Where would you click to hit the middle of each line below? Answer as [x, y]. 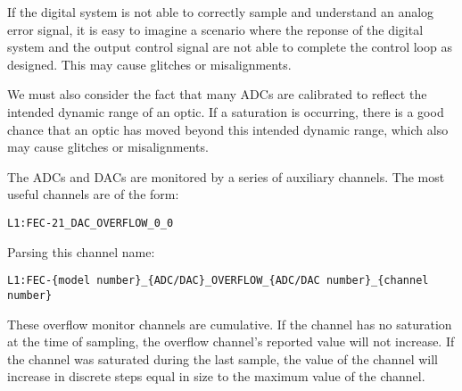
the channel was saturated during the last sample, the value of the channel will [223, 358]
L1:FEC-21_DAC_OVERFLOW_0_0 [91, 223]
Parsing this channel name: [81, 251]
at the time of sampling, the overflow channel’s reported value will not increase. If [231, 341]
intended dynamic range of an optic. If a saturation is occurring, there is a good [226, 111]
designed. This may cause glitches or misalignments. [149, 64]
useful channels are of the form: [93, 194]
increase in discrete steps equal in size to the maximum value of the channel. [216, 376]
